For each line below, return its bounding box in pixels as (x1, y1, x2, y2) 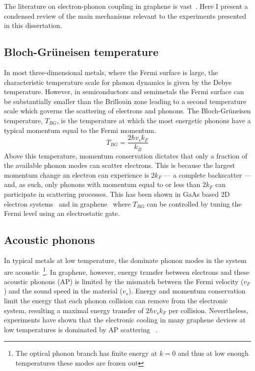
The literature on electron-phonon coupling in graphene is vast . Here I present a (4, 1, 248, 11)
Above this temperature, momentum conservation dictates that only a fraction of (4, 150, 248, 160)
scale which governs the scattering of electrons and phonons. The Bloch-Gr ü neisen (4, 106, 251, 116)
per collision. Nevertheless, (168, 305, 248, 315)
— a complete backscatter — (164, 169, 251, 180)
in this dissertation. (4, 20, 62, 30)
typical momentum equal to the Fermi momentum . (4, 125, 156, 135)
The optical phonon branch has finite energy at (15, 348, 157, 358)
